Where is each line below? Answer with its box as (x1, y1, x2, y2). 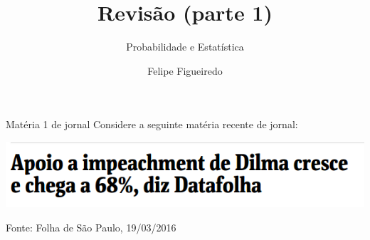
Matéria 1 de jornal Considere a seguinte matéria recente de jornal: (6, 117, 298, 132)
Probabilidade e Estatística (126, 39, 244, 54)
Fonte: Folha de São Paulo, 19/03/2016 (6, 219, 176, 234)
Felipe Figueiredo (147, 63, 223, 78)
